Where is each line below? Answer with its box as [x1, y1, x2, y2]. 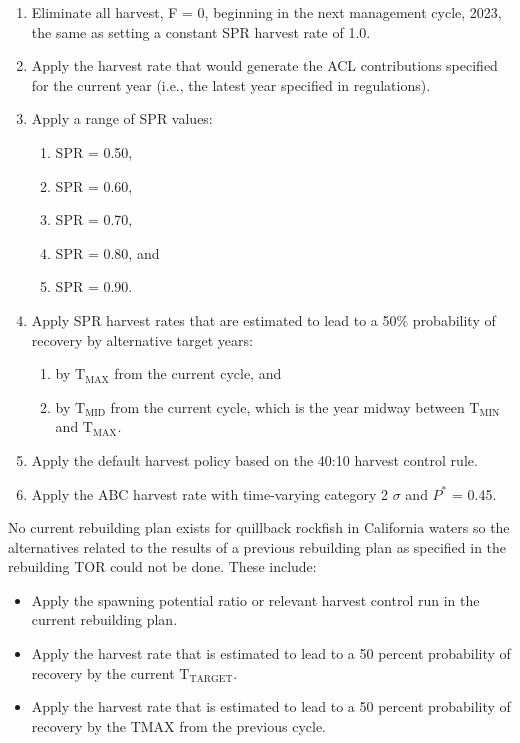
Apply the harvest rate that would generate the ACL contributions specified [31, 55, 498, 76]
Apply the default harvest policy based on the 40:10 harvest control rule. [31, 449, 478, 470]
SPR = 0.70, [55, 209, 133, 230]
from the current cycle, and [114, 363, 282, 384]
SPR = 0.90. [55, 276, 133, 297]
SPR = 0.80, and [55, 242, 160, 263]
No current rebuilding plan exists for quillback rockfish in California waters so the [8, 517, 510, 538]
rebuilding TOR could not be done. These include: [8, 556, 317, 577]
